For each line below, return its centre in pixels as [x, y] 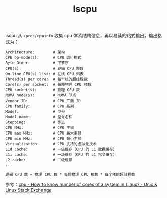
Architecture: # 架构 [35, 52]
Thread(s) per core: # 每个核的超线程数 [46, 79]
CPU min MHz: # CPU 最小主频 [44, 139]
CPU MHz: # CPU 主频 [40, 128]
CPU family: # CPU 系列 [40, 106]
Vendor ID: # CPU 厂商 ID [43, 101]
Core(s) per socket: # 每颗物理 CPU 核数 [48, 85]
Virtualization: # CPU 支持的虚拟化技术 [51, 144]
